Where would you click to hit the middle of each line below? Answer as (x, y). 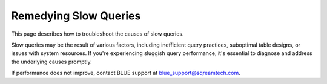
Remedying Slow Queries (76, 16)
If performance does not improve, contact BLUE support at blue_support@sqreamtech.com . (126, 73)
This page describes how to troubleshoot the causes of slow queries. (97, 34)
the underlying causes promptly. (51, 62)
